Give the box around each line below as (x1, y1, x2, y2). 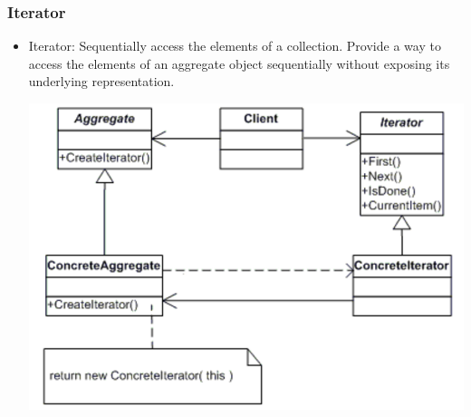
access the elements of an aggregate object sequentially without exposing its (28, 53, 450, 73)
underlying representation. (28, 72, 175, 91)
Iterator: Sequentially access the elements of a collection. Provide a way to (28, 36, 441, 55)
